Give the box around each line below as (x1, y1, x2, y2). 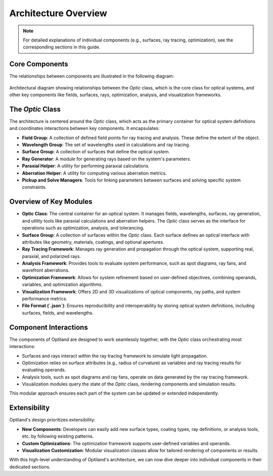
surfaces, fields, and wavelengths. (22, 310, 94, 316)
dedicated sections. (9, 463, 51, 470)
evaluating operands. (22, 367, 66, 373)
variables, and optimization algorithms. (22, 281, 103, 288)
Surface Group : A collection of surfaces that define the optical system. (22, 149, 170, 155)
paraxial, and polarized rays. (22, 253, 81, 259)
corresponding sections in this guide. (23, 44, 101, 50)
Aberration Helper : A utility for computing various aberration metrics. (22, 170, 167, 176)
